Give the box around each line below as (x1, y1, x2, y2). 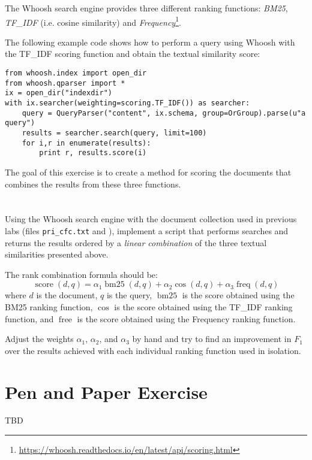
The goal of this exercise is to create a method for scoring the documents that (5, 165, 292, 178)
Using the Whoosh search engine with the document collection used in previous (5, 213, 297, 225)
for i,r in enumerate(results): (22, 138, 151, 147)
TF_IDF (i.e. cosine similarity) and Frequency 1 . (5, 14, 181, 28)
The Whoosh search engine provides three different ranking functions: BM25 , (5, 2, 288, 14)
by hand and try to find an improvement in (132, 332, 292, 345)
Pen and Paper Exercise (5, 379, 208, 404)
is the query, (106, 289, 152, 301)
